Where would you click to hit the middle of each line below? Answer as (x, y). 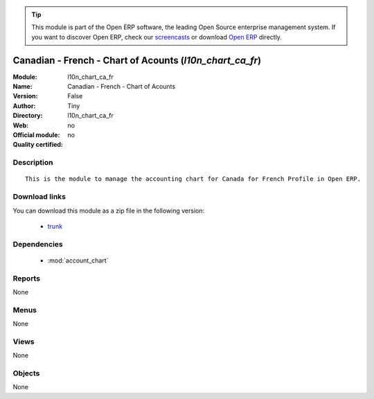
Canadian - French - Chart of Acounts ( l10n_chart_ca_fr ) (137, 60)
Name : (23, 87)
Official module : (36, 135)
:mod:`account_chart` (78, 260)
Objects (26, 373)
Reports (27, 278)
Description (33, 163)
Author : (24, 106)
